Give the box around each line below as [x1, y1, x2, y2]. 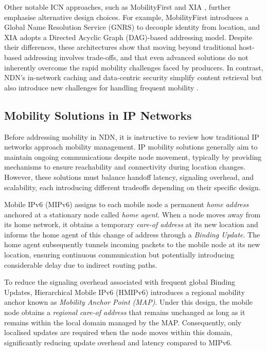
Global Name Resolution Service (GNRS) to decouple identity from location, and [4, 22, 260, 32]
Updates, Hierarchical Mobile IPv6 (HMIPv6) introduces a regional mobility [4, 286, 245, 297]
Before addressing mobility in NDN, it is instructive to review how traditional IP [4, 131, 259, 142]
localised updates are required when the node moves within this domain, [4, 327, 233, 338]
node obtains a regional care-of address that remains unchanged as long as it [4, 307, 245, 318]
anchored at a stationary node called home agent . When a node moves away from [4, 209, 261, 219]
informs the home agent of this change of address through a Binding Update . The [4, 229, 260, 239]
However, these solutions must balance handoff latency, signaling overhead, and [4, 171, 254, 182]
